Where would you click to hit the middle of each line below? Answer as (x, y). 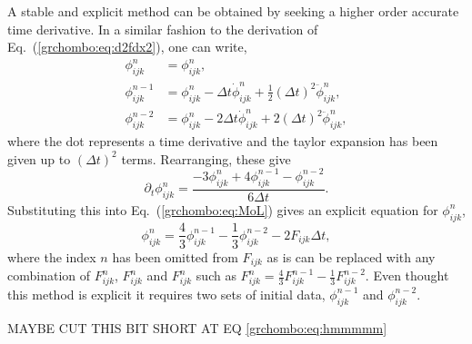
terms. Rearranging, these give (206, 158)
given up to (39, 158)
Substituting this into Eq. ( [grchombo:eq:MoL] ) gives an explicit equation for (223, 209)
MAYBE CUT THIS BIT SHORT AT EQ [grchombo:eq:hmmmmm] (197, 327)
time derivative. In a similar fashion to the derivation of (163, 29)
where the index (52, 256)
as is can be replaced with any (351, 256)
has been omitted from (175, 256)
